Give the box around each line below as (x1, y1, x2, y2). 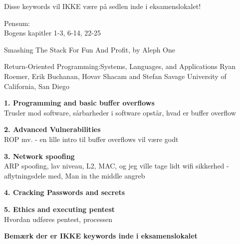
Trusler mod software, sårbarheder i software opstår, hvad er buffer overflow (4, 107, 236, 117)
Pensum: (4, 17, 30, 28)
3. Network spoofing (4, 150, 75, 161)
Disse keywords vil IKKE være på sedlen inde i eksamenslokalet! (4, 1, 201, 11)
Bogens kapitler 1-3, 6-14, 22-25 (4, 27, 101, 38)
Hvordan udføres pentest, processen (4, 213, 113, 224)
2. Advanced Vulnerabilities (4, 124, 101, 134)
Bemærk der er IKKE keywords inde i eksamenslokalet (4, 230, 198, 241)
